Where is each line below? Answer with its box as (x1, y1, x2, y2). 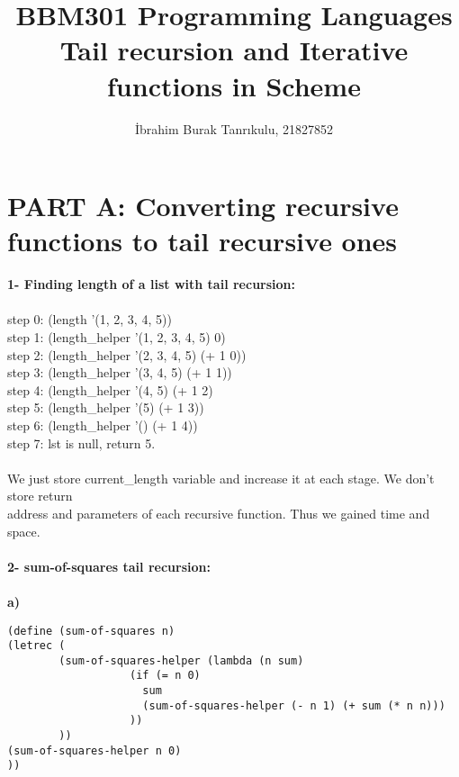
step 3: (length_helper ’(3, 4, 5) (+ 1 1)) (7, 363, 232, 382)
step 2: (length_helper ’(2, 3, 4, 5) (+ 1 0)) (7, 345, 247, 364)
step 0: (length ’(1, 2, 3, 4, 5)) (7, 310, 172, 329)
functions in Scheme (107, 67, 361, 104)
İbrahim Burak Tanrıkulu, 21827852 (134, 119, 334, 138)
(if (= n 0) (130, 669, 201, 682)
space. (7, 521, 40, 540)
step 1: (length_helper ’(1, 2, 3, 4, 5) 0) (7, 328, 226, 346)
